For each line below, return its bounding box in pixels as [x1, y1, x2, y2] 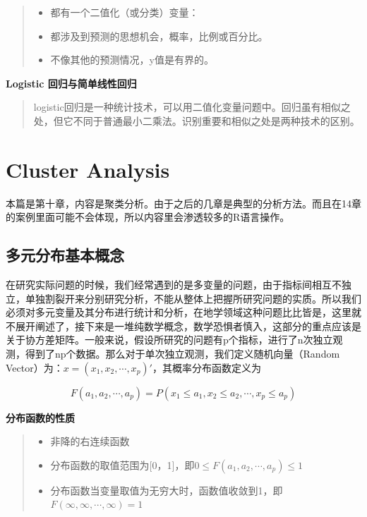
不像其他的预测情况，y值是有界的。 [50, 52, 214, 67]
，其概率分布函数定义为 [152, 360, 261, 375]
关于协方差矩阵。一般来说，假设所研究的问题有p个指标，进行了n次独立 [6, 332, 333, 347]
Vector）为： [6, 360, 64, 375]
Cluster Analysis [6, 154, 170, 183]
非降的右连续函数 [50, 434, 130, 449]
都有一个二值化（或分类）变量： [50, 5, 199, 19]
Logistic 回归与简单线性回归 [6, 75, 137, 90]
